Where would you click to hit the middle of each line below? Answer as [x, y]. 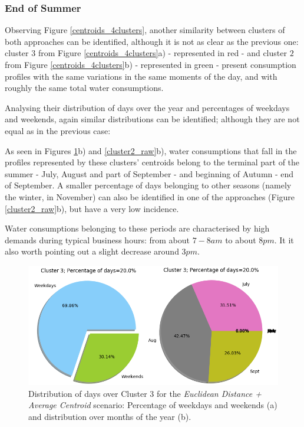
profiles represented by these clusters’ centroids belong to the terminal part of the [152, 162]
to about [241, 239]
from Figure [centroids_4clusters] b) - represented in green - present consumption [151, 64]
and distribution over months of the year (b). [110, 416]
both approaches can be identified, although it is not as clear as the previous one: [152, 41]
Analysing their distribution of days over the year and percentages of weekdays [147, 107]
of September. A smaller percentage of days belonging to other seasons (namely [148, 185]
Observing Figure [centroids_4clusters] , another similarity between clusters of [145, 30]
